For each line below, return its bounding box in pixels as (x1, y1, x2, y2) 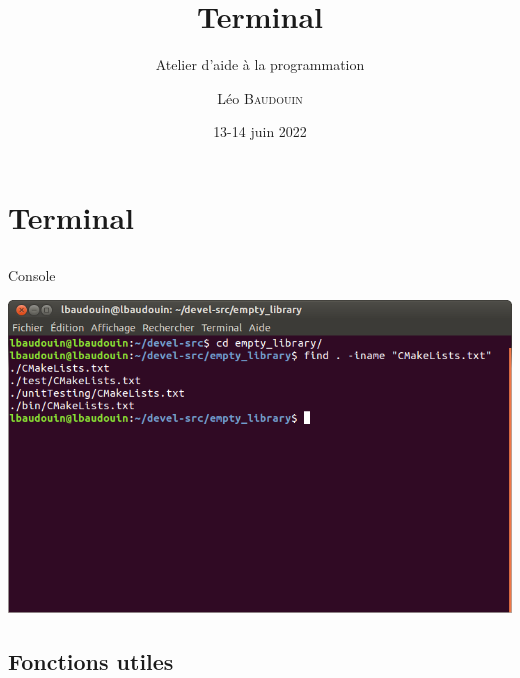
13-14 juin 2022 (213, 121, 307, 142)
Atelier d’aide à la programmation (155, 54, 365, 75)
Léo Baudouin (217, 87, 303, 108)
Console (8, 265, 56, 286)
